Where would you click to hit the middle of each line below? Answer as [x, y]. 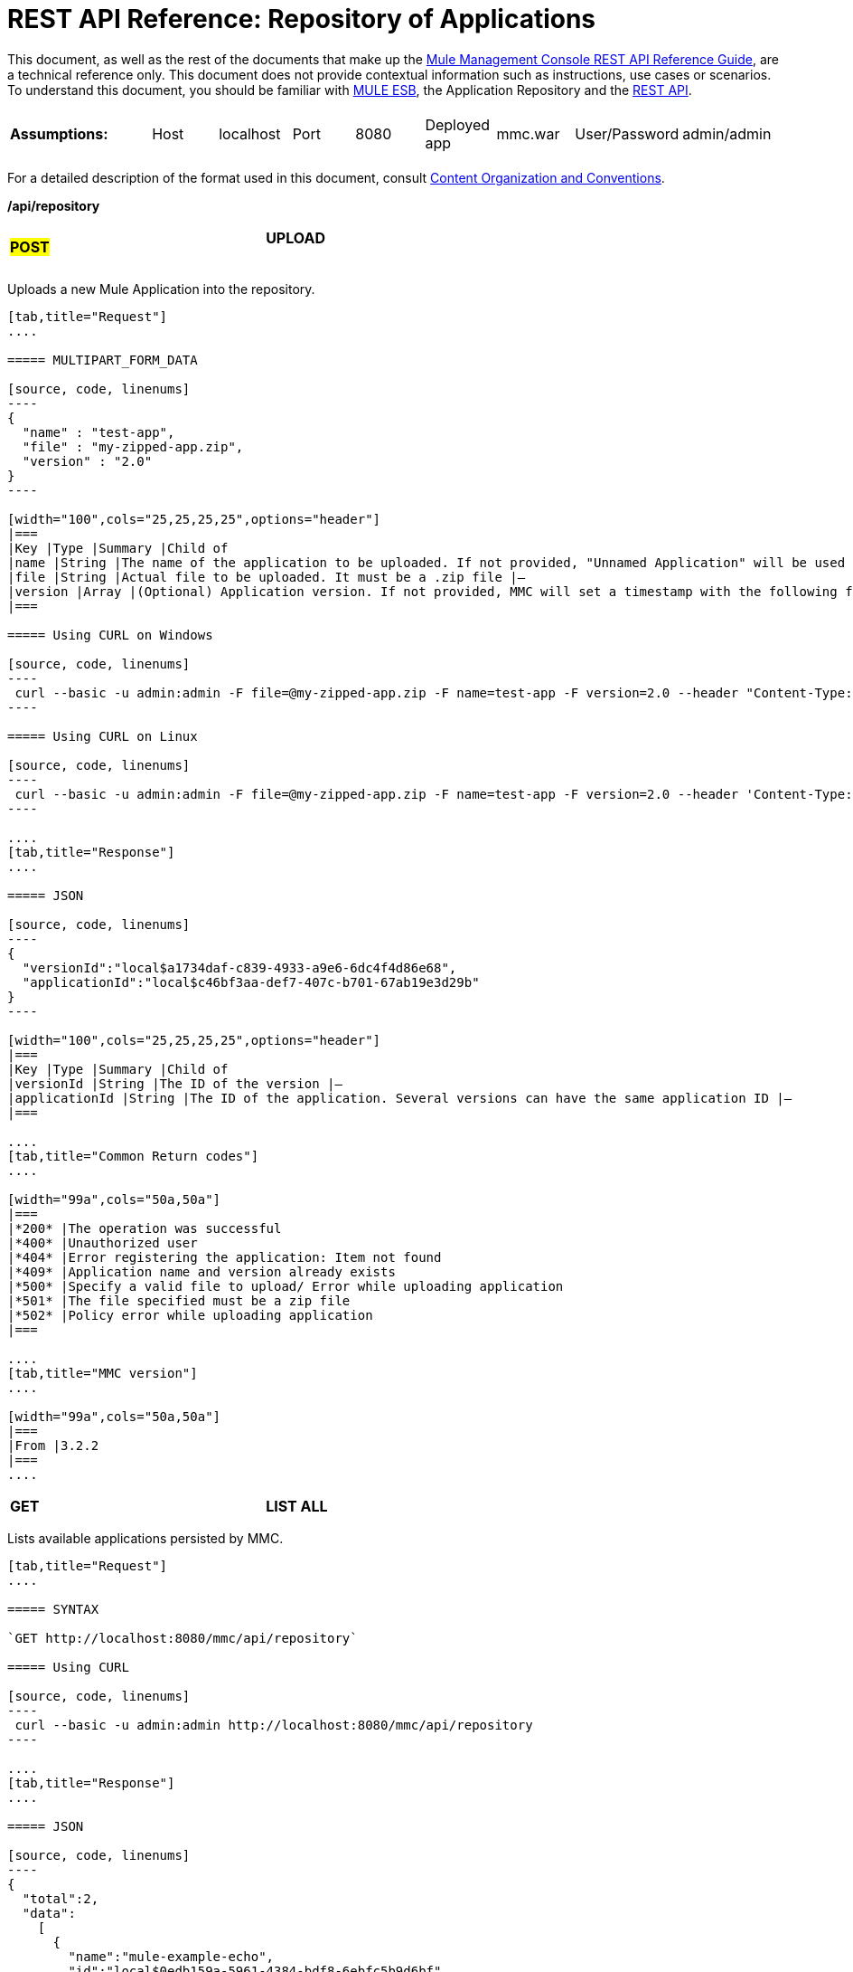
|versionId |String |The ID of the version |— [175, 1084]
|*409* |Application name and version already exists [202, 1272]
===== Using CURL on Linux [103, 737]
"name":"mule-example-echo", [171, 1957]
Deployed [458, 124]
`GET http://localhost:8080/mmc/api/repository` [183, 1639]
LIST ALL [297, 1507]
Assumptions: [59, 133]
